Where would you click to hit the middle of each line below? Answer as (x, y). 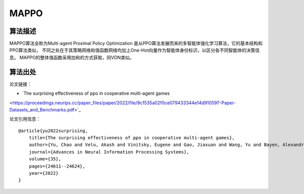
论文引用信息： (25, 119)
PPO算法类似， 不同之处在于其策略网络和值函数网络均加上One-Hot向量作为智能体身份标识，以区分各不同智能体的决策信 (135, 50)
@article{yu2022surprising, (53, 131)
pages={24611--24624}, (57, 166)
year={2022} (44, 173)
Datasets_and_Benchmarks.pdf (42, 109)
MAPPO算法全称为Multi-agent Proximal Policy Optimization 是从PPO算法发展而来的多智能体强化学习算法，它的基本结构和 (136, 44)
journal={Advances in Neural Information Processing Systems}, (109, 152)
